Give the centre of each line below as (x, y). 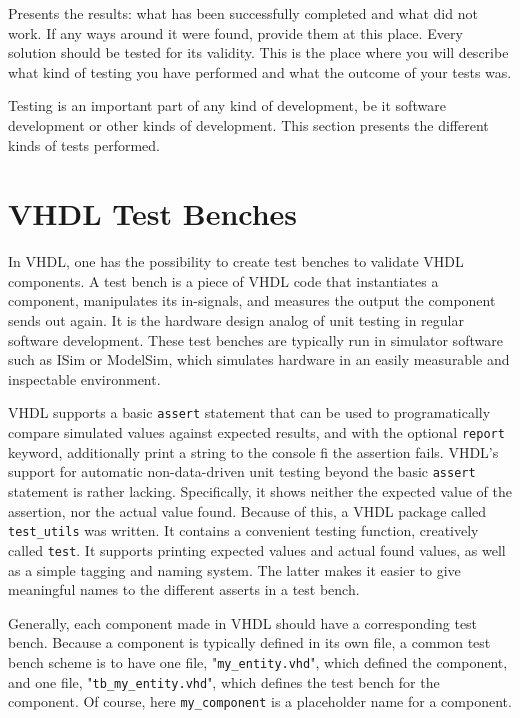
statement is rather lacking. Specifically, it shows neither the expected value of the (260, 491)
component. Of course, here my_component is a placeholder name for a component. (260, 701)
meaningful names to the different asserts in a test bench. (184, 589)
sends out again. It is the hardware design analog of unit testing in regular (236, 320)
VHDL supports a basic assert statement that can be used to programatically (249, 412)
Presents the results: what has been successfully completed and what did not (243, 13)
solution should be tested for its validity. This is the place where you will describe (258, 52)
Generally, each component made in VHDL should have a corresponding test (243, 622)
